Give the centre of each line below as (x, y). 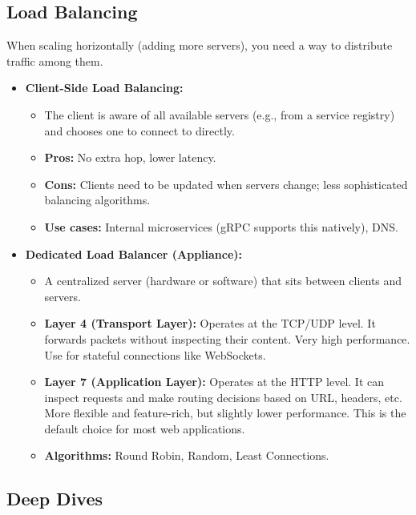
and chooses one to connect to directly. (139, 130)
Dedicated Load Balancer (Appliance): (134, 253)
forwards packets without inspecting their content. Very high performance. (227, 338)
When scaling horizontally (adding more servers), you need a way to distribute (200, 45)
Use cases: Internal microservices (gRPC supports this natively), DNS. (221, 226)
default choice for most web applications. (145, 428)
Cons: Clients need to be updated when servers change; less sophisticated (226, 184)
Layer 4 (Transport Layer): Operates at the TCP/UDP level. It (210, 323)
